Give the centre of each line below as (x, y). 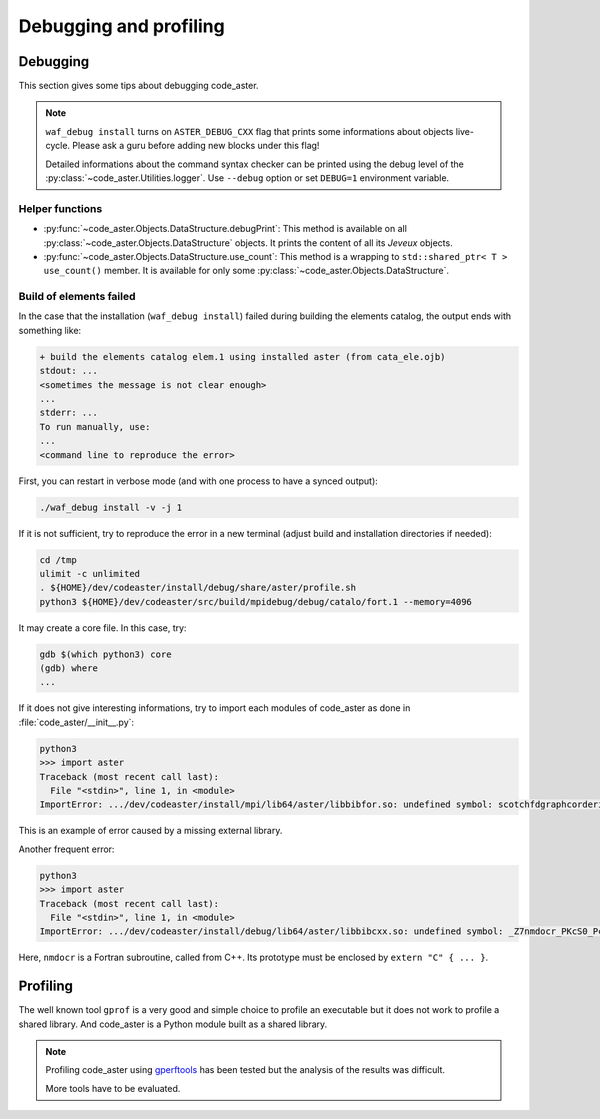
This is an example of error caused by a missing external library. (150, 831)
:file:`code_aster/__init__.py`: (76, 722)
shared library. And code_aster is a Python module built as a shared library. (173, 1024)
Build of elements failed (77, 297)
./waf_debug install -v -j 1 (111, 507)
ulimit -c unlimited (89, 573)
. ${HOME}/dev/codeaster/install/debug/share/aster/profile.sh (198, 588)
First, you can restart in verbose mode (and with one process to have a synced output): (198, 481)
